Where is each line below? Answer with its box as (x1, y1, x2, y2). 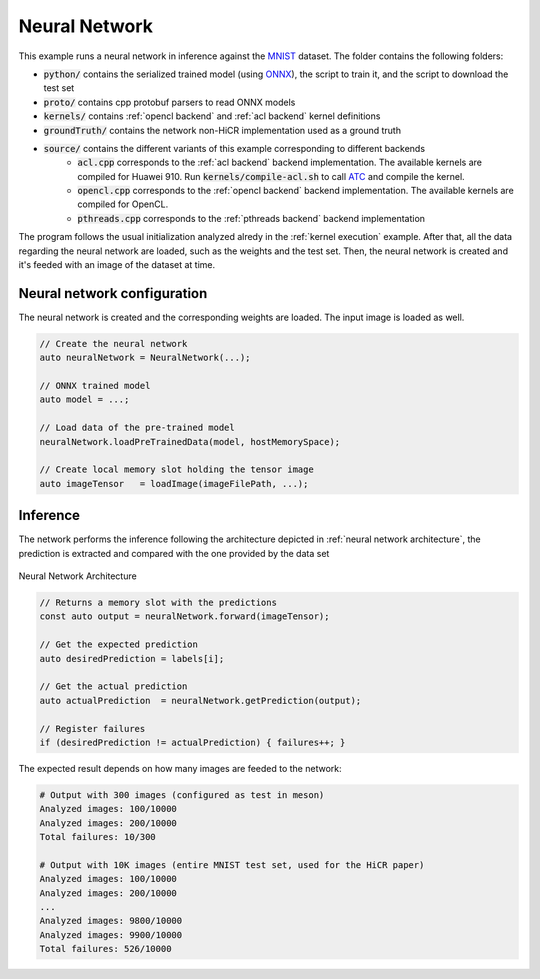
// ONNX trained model (39, 380, 151, 392)
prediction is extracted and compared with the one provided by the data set (18, 547, 330, 559)
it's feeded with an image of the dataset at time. (18, 259, 216, 271)
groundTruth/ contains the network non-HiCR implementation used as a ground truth (43, 124, 402, 136)
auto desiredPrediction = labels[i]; (39, 653, 225, 664)
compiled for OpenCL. (77, 198, 169, 210)
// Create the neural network (39, 338, 188, 349)
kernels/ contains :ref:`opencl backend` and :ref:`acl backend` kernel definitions (43, 110, 381, 122)
